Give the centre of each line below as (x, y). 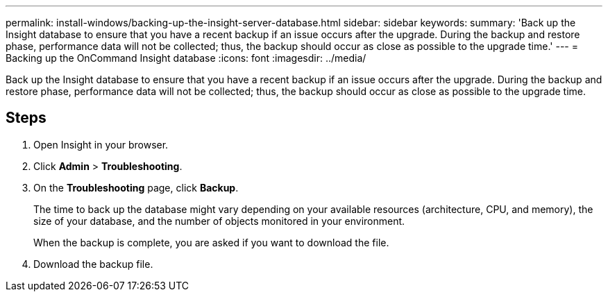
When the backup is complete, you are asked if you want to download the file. (211, 242)
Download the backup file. (93, 264)
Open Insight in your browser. (101, 144)
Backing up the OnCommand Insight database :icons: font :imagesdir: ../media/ (186, 58)
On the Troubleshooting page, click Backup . (136, 187)
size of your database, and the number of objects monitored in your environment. (219, 221)
